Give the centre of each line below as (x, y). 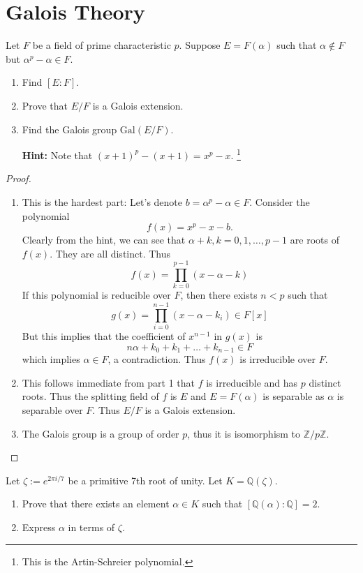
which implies (51, 359)
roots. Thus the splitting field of (90, 396)
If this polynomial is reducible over (96, 295)
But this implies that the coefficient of (104, 336)
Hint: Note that (57, 155)
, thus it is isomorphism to (244, 433)
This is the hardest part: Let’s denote (102, 201)
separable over (52, 409)
